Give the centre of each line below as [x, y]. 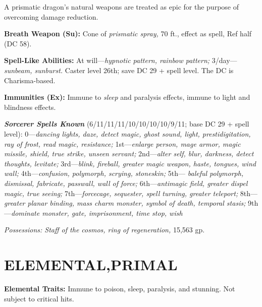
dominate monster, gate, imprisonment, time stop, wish [97, 212]
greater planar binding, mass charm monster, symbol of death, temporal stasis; [125, 203]
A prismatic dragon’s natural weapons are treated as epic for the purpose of [121, 7]
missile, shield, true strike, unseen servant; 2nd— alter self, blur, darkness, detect [129, 154]
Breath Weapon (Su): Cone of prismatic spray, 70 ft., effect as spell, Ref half [128, 34]
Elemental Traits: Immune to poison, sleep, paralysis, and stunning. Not [120, 288]
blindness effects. [30, 107]
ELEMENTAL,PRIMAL [91, 264]
